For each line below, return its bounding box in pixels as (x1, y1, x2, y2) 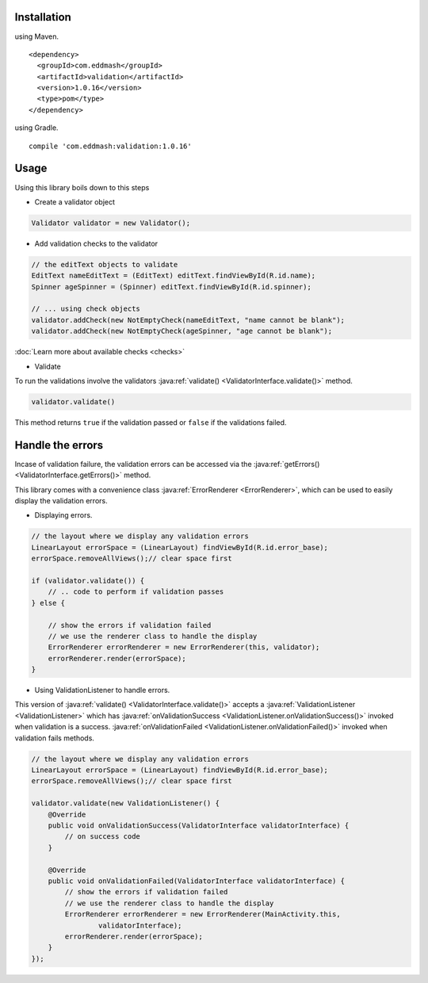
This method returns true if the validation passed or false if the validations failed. (14, 417, 287, 427)
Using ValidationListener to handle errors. (34, 686, 170, 695)
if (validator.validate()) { (31, 576, 145, 585)
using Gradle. (14, 123, 59, 132)
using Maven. (14, 32, 59, 41)
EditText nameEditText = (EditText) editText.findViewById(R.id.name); (31, 271, 316, 281)
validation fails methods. (14, 733, 95, 743)
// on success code (64, 832, 140, 841)
